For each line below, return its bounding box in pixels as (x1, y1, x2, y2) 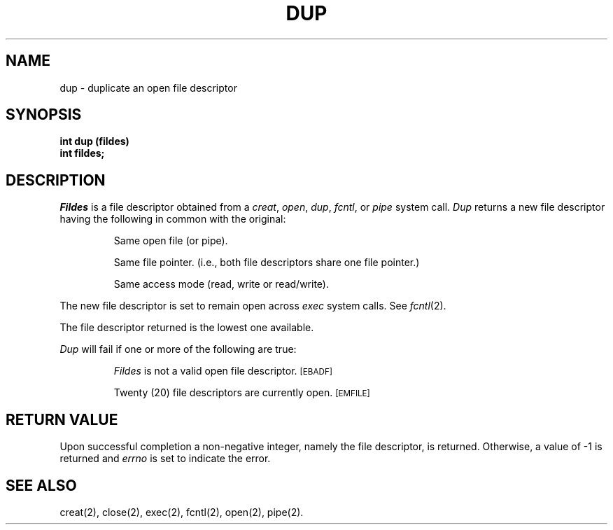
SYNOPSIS (6, 106, 82, 124)
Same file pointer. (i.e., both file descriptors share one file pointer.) (113, 256, 420, 269)
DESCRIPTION (6, 171, 106, 189)
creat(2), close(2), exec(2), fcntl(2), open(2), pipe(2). (59, 505, 304, 518)
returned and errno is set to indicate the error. (59, 452, 271, 465)
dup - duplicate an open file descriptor (59, 81, 237, 94)
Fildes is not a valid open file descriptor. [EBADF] (113, 365, 333, 377)
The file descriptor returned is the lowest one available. (59, 321, 314, 334)
